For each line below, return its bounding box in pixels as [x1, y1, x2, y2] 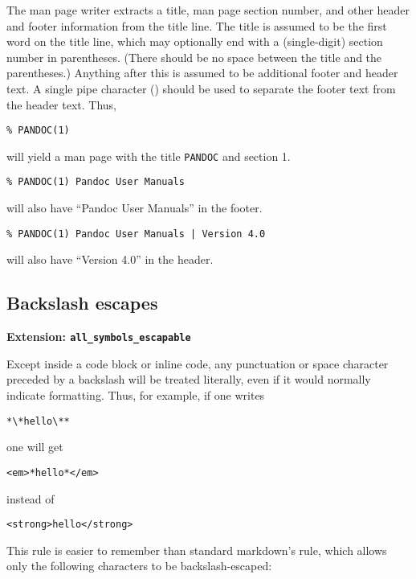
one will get [6, 438, 63, 455]
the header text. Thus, [6, 96, 117, 113]
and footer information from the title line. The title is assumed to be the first [6, 17, 387, 34]
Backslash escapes [6, 290, 158, 315]
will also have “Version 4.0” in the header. [6, 251, 214, 268]
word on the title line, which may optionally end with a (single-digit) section [6, 33, 383, 50]
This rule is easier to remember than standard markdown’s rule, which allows [6, 541, 387, 558]
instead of [6, 490, 55, 507]
